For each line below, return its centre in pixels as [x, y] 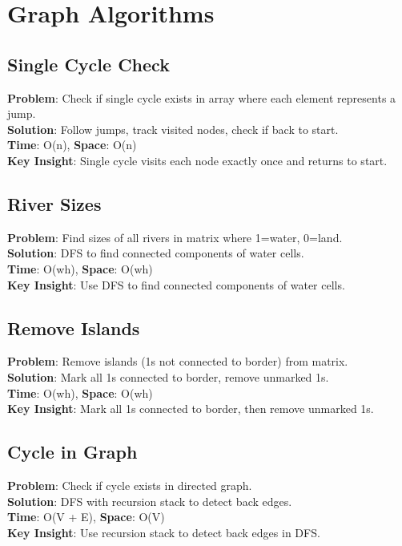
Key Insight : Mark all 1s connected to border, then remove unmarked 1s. [191, 408]
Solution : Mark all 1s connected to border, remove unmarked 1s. [168, 376]
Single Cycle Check [88, 64]
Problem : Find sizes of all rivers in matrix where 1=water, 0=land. [175, 237]
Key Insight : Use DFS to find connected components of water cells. [176, 284]
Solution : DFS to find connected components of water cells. [156, 253]
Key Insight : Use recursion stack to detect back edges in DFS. [164, 532]
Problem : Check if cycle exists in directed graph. [130, 485]
